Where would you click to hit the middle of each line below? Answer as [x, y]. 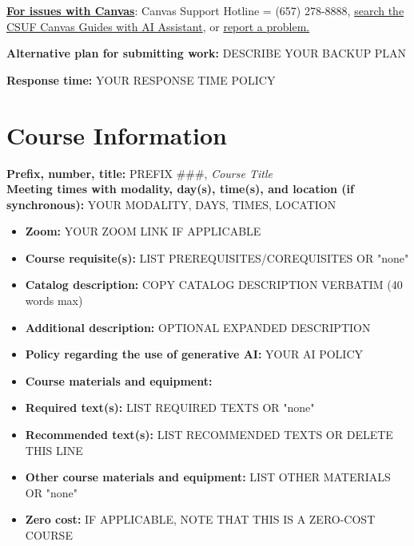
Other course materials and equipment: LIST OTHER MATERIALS [208, 477]
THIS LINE [54, 450]
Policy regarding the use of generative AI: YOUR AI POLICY [194, 354]
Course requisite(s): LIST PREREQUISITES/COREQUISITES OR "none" [217, 257]
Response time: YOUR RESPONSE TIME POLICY [141, 79]
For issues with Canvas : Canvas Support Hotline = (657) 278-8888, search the [205, 10]
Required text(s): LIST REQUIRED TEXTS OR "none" [170, 408]
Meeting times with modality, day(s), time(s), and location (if [180, 189]
